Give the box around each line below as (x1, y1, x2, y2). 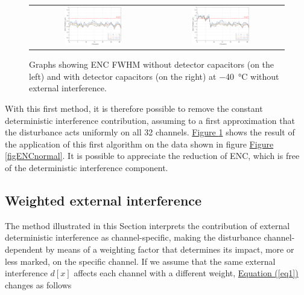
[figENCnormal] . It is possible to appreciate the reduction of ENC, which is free (5, 149, 300, 162)
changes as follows (5, 278, 72, 291)
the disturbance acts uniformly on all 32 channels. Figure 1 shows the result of (5, 126, 295, 138)
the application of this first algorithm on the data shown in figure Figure (5, 137, 274, 150)
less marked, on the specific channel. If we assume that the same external (5, 254, 276, 267)
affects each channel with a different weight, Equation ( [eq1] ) (74, 267, 299, 279)
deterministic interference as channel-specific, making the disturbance (5, 231, 261, 244)
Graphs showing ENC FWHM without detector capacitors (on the (29, 58, 274, 71)
